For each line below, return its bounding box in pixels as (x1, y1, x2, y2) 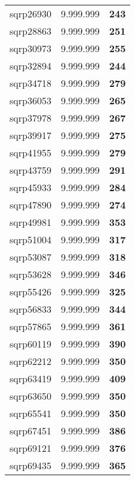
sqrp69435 (10, 458, 51, 472)
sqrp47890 (10, 198, 51, 212)
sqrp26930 (10, 7, 51, 20)
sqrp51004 (10, 233, 51, 246)
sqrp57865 (10, 319, 51, 333)
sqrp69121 (10, 441, 51, 455)
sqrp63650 (10, 389, 51, 403)
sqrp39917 (10, 128, 51, 142)
